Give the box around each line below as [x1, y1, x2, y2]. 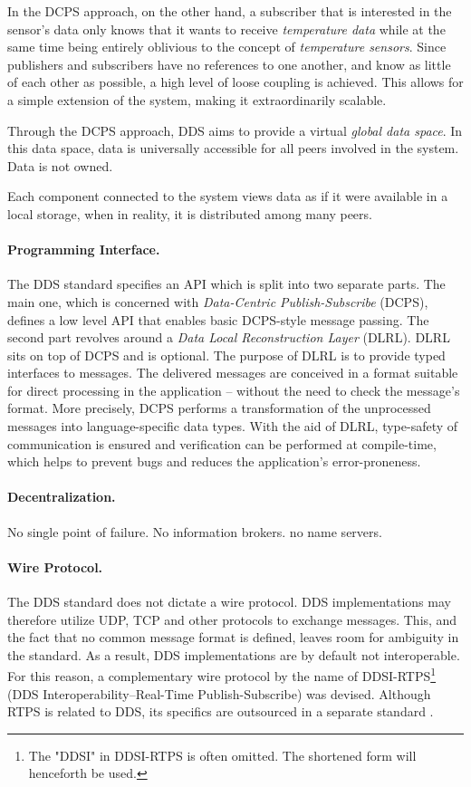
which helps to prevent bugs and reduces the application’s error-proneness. [7, 452, 421, 471]
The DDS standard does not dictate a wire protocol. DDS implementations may [7, 592, 451, 611]
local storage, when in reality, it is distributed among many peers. [7, 204, 372, 223]
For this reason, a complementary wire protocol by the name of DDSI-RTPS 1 [7, 664, 437, 686]
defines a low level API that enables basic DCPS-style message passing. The [7, 310, 429, 329]
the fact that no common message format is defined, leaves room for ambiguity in [7, 628, 459, 647]
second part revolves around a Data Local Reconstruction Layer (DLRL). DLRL [7, 328, 450, 347]
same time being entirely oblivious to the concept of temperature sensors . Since [7, 37, 447, 56]
